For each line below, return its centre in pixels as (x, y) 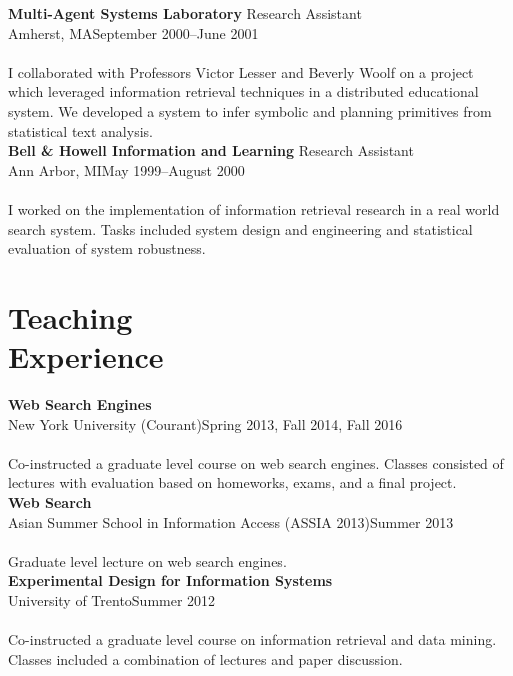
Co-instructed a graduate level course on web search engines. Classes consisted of (256, 462)
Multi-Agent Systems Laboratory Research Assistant (185, 13)
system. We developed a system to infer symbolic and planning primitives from (250, 110)
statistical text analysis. (80, 130)
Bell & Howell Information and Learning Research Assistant (211, 150)
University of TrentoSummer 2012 (112, 599)
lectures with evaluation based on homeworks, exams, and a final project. (232, 482)
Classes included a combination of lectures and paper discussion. (205, 658)
